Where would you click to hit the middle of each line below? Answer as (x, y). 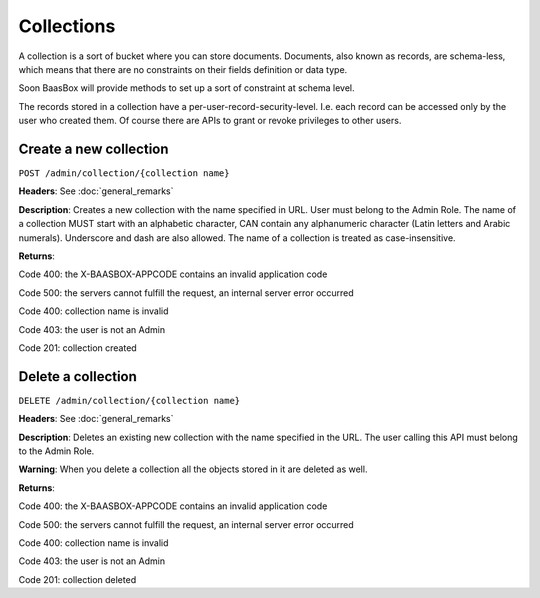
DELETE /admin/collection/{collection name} (129, 400)
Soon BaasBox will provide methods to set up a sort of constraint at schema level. (186, 88)
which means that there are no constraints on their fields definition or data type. (183, 69)
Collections (67, 26)
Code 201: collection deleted (77, 579)
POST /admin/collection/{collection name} (124, 173)
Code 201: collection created (77, 347)
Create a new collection (93, 148)
